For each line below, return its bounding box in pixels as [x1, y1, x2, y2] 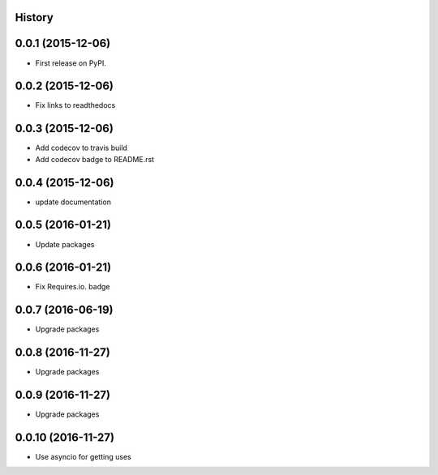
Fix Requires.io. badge [35, 282, 110, 292]
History [15, 11, 54, 24]
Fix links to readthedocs [35, 101, 116, 110]
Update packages [35, 239, 95, 249]
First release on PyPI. [35, 58, 107, 68]
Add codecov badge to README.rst [35, 154, 154, 164]
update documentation [35, 197, 111, 207]
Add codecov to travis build [35, 143, 127, 153]
